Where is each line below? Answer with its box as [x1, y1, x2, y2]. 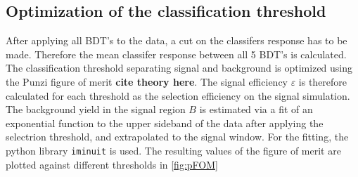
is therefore [298, 74, 347, 88]
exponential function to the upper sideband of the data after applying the [6, 115, 324, 130]
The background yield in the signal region [6, 102, 186, 117]
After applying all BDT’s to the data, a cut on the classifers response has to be [6, 33, 347, 48]
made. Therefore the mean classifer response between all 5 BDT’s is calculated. [6, 46, 347, 61]
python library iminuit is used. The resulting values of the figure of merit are [6, 143, 341, 157]
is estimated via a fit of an [199, 102, 313, 117]
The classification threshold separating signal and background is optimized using [6, 60, 353, 75]
